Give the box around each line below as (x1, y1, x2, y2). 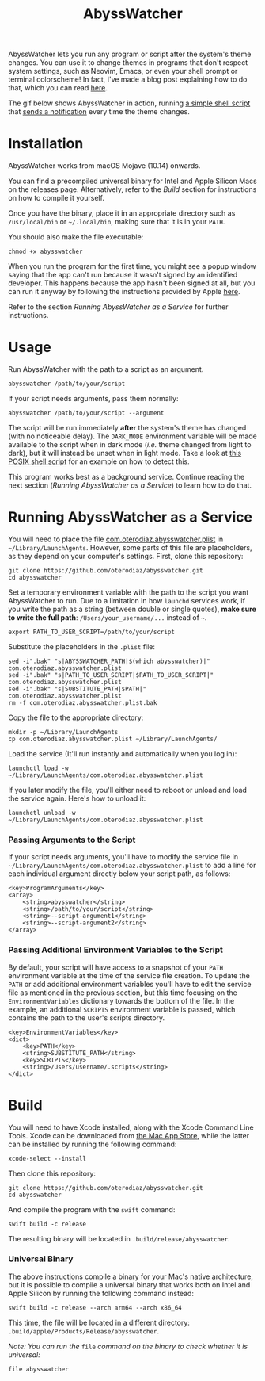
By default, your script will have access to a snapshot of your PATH (8, 962, 224, 972)
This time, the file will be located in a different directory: (8, 1318, 190, 1327)
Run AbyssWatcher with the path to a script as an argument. (8, 365, 204, 374)
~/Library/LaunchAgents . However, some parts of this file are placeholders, (8, 543, 252, 552)
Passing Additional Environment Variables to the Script (8, 944, 223, 955)
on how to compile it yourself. (8, 193, 105, 203)
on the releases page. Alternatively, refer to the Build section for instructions (8, 185, 257, 194)
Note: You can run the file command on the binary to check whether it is (8, 1341, 248, 1351)
